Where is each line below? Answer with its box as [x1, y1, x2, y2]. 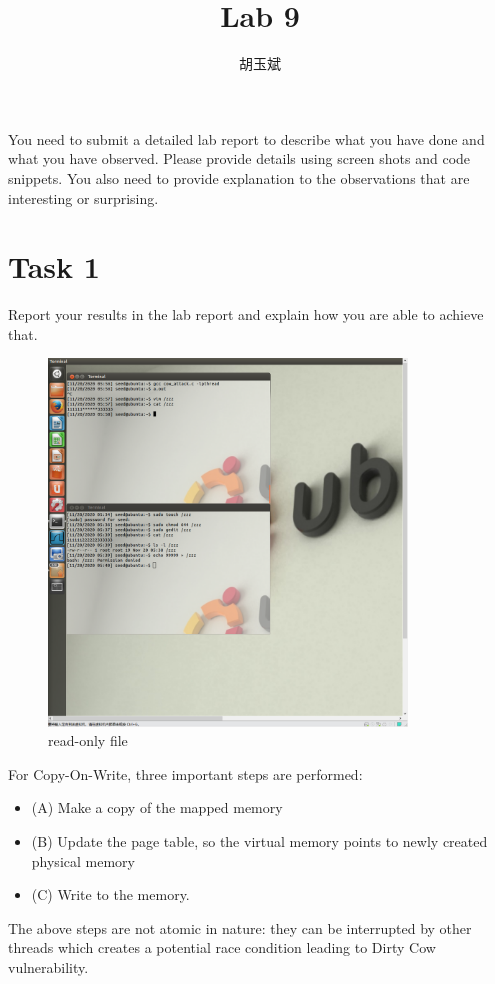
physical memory [31, 850, 135, 871]
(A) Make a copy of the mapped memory [31, 797, 283, 818]
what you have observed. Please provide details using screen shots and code [8, 148, 471, 169]
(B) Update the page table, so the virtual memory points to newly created [31, 831, 488, 852]
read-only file [48, 730, 128, 751]
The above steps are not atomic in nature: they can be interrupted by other [8, 917, 472, 938]
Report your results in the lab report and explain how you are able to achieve [8, 304, 484, 325]
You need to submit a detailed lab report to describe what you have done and [8, 128, 485, 149]
